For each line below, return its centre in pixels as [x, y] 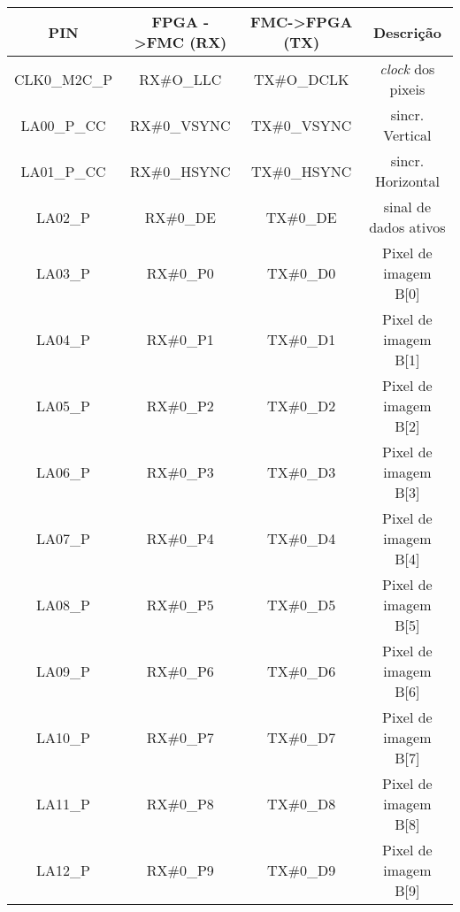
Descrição [407, 32]
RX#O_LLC [180, 79]
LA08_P [64, 605]
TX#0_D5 [302, 605]
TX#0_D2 [302, 406]
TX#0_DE [301, 217]
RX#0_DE [180, 217]
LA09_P [64, 671]
